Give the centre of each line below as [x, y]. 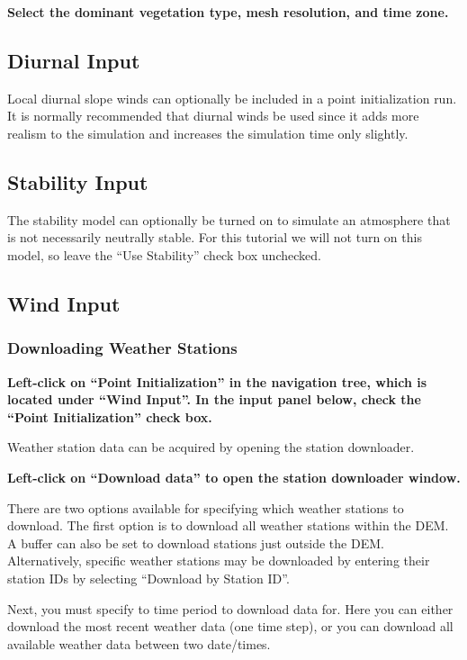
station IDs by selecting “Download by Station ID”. [148, 578]
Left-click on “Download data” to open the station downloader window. [234, 477]
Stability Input [78, 181]
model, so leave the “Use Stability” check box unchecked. [164, 254]
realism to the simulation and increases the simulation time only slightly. [208, 133]
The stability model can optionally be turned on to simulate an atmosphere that [229, 219]
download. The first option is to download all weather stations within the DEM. [228, 525]
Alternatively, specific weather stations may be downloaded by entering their [219, 561]
